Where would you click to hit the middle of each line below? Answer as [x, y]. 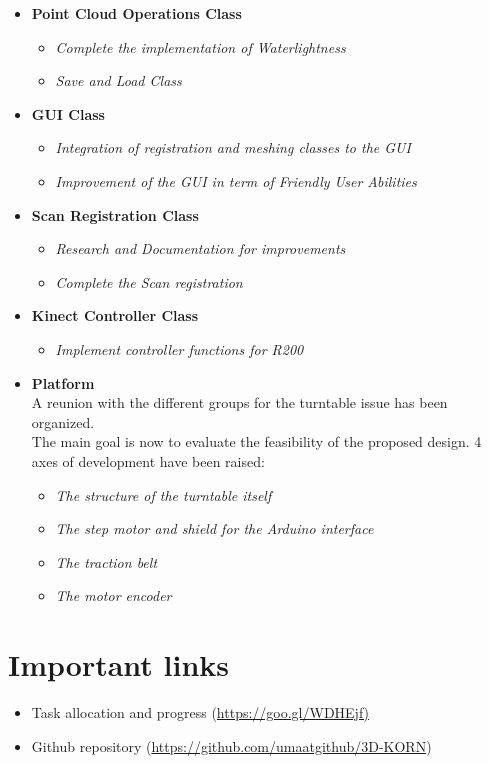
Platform [63, 382]
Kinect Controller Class [115, 315]
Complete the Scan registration [149, 281]
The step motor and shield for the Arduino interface [214, 528]
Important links [119, 664]
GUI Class [68, 113]
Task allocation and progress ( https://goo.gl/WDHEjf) [200, 712]
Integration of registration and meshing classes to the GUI [233, 147]
